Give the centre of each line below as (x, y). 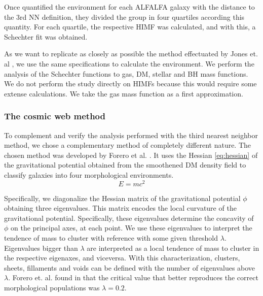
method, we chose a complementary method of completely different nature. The (128, 145)
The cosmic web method (55, 116)
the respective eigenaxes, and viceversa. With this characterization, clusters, (122, 258)
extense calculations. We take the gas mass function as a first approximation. (124, 93)
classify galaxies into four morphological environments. (89, 174)
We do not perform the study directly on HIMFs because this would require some (130, 84)
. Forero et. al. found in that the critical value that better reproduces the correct (133, 277)
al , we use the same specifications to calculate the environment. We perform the (129, 63)
